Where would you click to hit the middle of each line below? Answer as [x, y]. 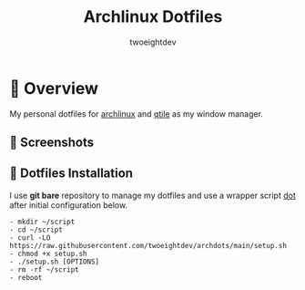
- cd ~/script [36, 230]
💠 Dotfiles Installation [71, 174]
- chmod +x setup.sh [49, 254]
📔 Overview [54, 88]
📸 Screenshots [52, 143]
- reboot [26, 277]
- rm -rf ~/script [44, 269]
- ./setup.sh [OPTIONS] [55, 262]
